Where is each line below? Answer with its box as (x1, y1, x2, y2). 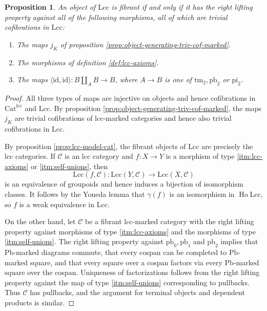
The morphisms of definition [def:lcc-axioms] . (16, 57, 159, 67)
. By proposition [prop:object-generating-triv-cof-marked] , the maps (49, 102, 262, 113)
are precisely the (201, 140, 253, 151)
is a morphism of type (166, 151, 235, 161)
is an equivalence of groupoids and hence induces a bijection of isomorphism (5, 178, 243, 189)
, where (115, 74, 138, 85)
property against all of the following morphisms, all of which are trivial (5, 11, 228, 22)
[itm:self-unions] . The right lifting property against (5, 236, 163, 247)
